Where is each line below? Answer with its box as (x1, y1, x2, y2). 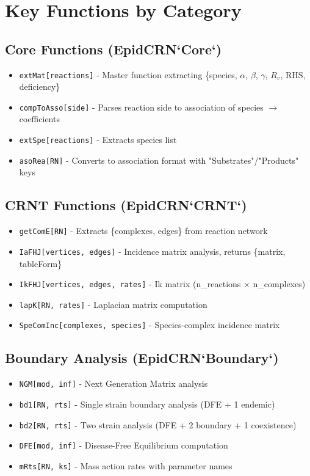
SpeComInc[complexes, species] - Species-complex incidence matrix (19, 318, 280, 331)
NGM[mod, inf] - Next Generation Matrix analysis (19, 377, 208, 390)
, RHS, (280, 68, 306, 81)
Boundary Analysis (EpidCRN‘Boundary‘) (5, 348, 279, 367)
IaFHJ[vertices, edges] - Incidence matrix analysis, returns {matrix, (19, 244, 286, 257)
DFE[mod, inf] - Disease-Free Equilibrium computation (19, 439, 228, 452)
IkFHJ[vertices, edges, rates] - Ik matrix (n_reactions (19, 277, 241, 290)
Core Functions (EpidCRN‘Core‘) (5, 39, 222, 58)
